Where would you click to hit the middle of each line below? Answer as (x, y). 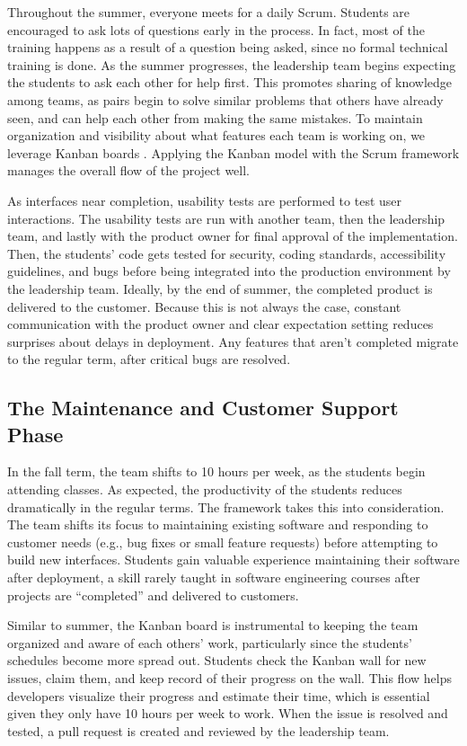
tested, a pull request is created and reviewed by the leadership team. (198, 730)
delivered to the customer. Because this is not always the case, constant (204, 306)
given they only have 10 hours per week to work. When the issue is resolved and (228, 713)
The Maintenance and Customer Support (203, 408)
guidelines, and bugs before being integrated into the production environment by (229, 271)
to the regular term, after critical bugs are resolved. (149, 359)
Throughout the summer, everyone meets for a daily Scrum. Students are (209, 12)
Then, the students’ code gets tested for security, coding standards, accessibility (227, 253)
